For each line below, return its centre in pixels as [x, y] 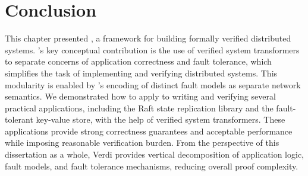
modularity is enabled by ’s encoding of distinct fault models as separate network [153, 84]
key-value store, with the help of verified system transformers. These [161, 119]
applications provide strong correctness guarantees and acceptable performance [149, 131]
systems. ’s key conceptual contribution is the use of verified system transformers [152, 49]
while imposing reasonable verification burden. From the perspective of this [142, 143]
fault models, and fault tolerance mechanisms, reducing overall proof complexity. [152, 166]
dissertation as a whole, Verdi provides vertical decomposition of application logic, [155, 154]
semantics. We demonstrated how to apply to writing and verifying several [140, 96]
